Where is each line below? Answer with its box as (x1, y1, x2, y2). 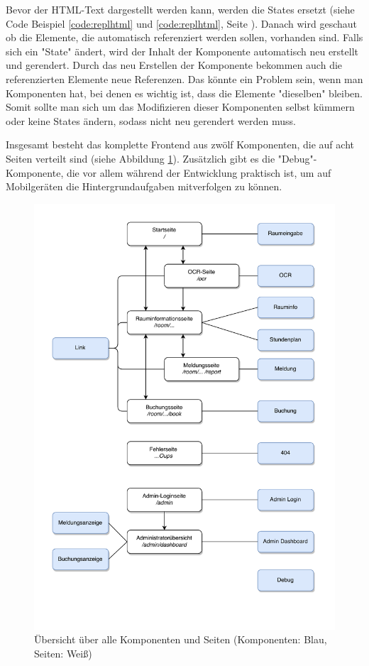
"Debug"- (277, 151, 317, 165)
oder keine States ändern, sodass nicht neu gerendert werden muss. (6, 113, 296, 128)
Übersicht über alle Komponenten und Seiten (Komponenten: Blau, (34, 632, 327, 647)
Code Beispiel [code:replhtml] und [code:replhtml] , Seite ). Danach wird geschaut (6, 16, 357, 31)
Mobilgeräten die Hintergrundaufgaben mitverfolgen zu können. (6, 179, 282, 194)
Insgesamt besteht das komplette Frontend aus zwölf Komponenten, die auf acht (6, 137, 354, 152)
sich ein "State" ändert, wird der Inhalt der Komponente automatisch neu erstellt (6, 43, 359, 58)
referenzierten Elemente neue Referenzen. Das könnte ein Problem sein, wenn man (6, 71, 363, 86)
